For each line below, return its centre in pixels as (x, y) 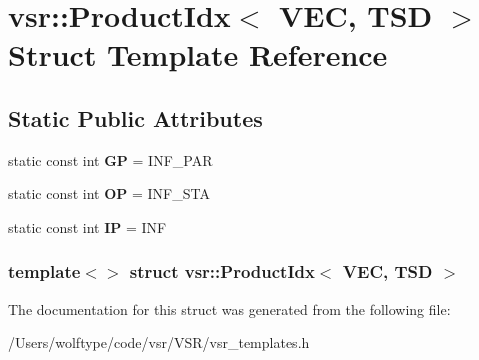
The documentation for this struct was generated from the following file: (229, 308)
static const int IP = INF (87, 226)
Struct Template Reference (198, 54)
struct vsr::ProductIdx (222, 271)
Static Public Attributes (135, 117)
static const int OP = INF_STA (109, 193)
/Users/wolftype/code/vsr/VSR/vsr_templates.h (159, 342)
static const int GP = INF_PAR (110, 159)
